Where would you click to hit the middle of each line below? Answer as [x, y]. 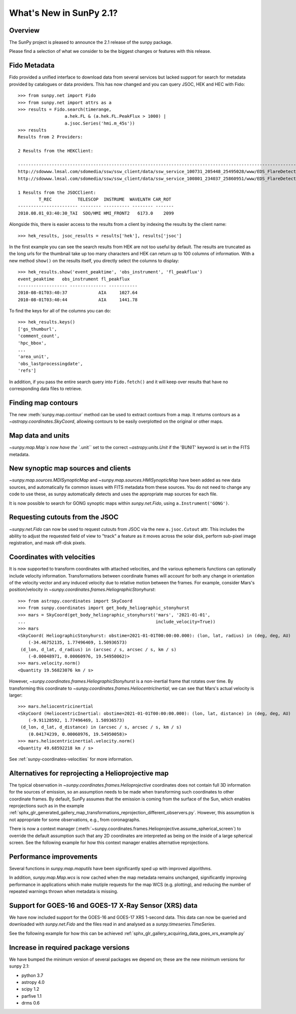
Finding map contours [44, 403]
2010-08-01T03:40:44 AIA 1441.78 [78, 300]
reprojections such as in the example [47, 806]
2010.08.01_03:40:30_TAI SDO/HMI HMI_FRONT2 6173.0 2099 [96, 213]
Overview [24, 30]
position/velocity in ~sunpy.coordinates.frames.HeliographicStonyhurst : [82, 590]
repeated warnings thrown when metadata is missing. [64, 891]
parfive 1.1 [32, 996]
